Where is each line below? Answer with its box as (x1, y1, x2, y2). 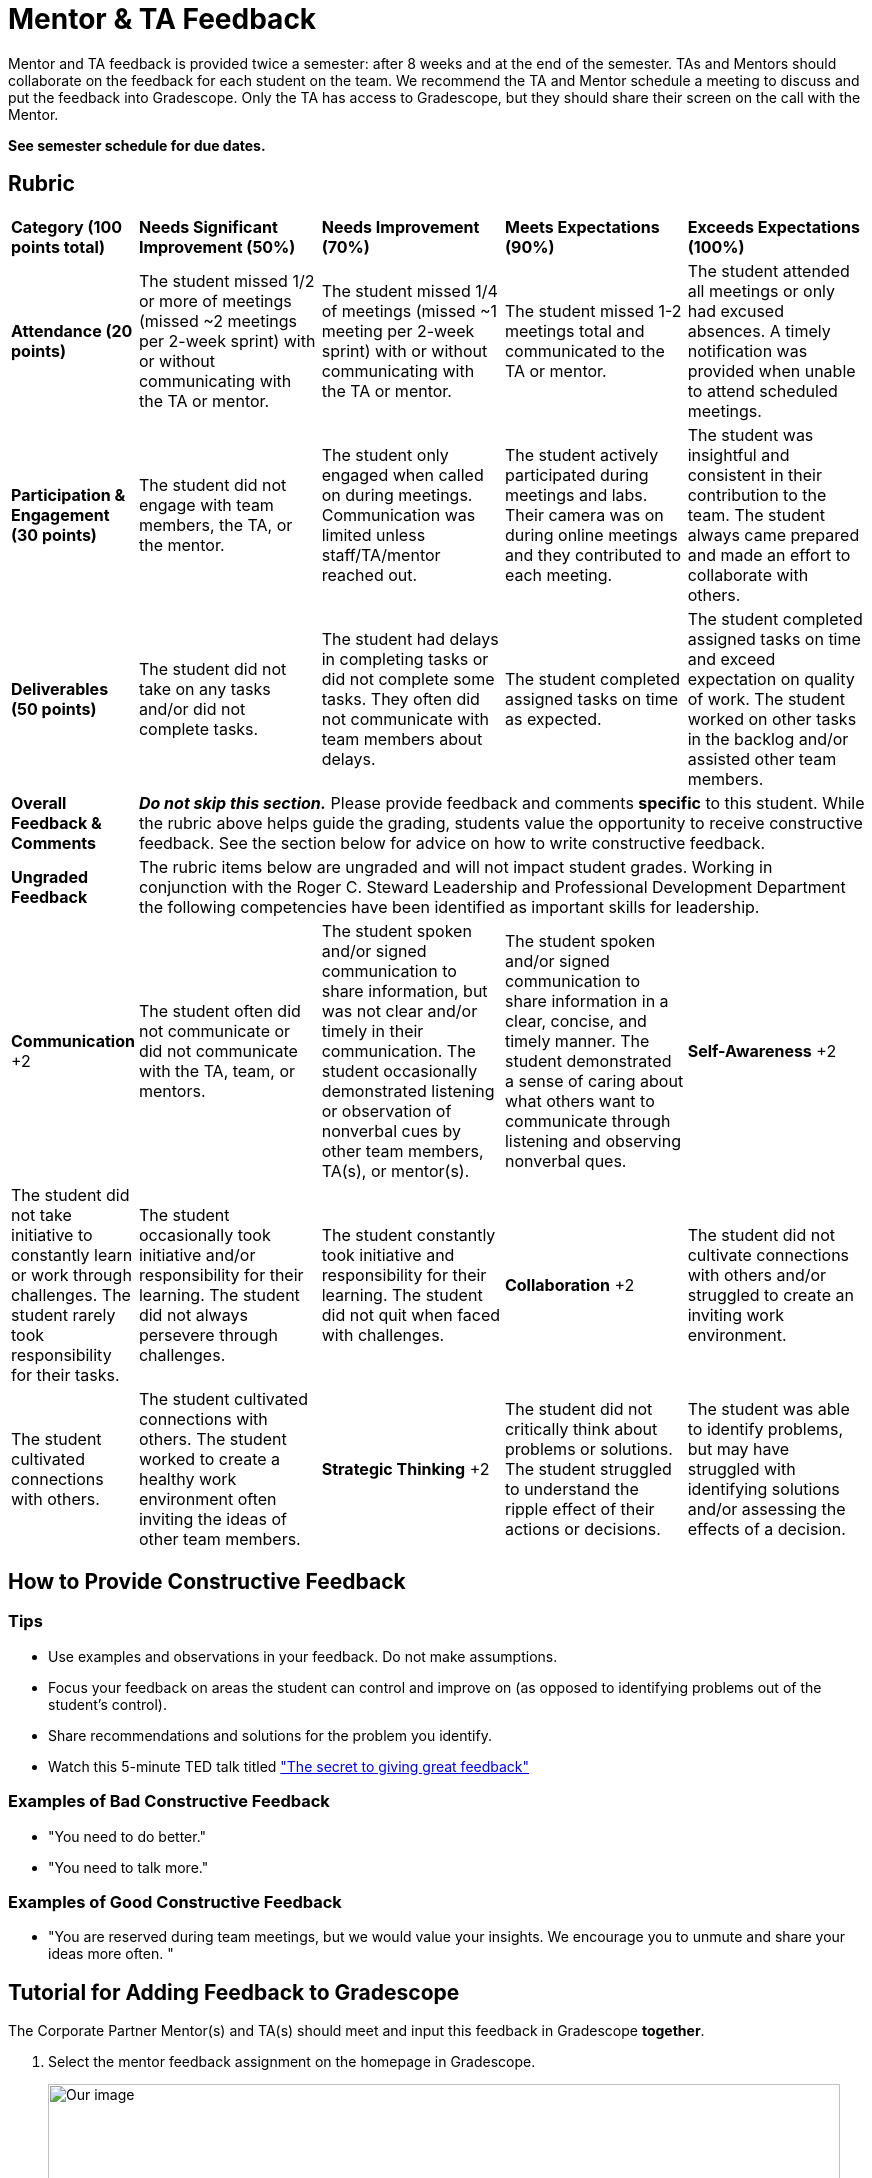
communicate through (504, 1110, 671, 1131)
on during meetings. (321, 484, 473, 505)
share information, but (321, 980, 488, 1001)
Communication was (321, 504, 476, 525)
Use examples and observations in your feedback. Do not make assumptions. (48, 1647, 558, 1665)
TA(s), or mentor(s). (321, 1160, 470, 1181)
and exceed (687, 648, 776, 669)
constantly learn (11, 1244, 133, 1265)
